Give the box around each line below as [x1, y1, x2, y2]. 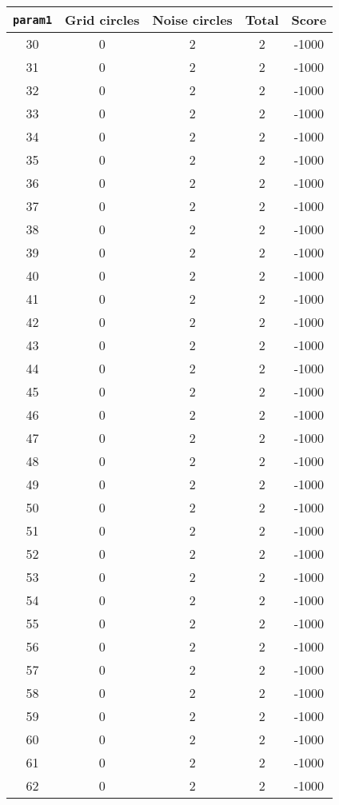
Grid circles [65, 10, 140, 29]
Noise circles [152, 10, 233, 29]
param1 [13, 13, 53, 26]
